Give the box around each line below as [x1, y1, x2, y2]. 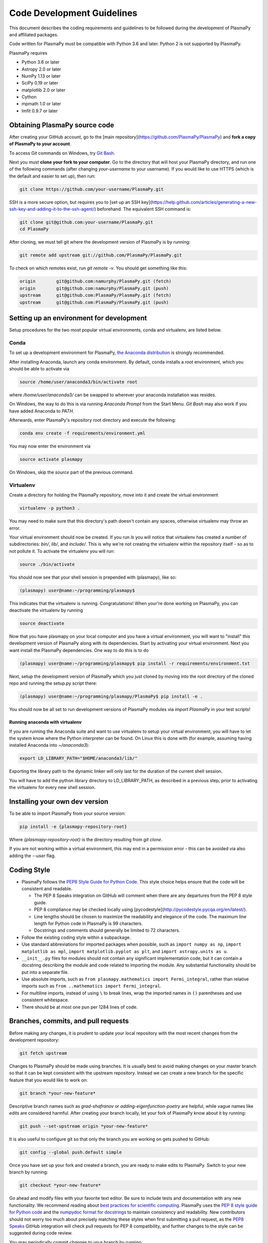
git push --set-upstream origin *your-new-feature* [19, 1124, 148, 1129]
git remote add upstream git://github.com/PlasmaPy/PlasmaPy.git [19, 253, 182, 258]
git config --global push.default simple [19, 1150, 122, 1155]
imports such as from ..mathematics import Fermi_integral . [21, 983, 162, 989]
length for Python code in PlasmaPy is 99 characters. [34, 920, 143, 926]
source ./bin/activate [19, 561, 75, 567]
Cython [21, 94, 37, 100]
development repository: [9, 1037, 60, 1043]
